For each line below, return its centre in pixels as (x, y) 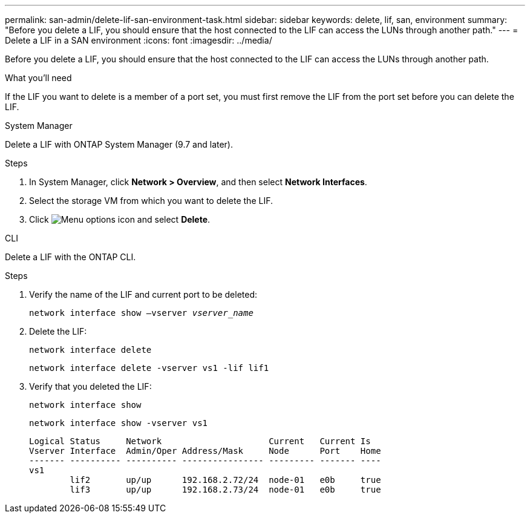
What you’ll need (38, 78)
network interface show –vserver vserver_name (141, 313)
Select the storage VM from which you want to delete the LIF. (151, 201)
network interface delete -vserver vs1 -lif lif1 (149, 368)
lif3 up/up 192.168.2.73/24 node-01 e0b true (225, 490)
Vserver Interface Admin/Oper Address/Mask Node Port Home (205, 451)
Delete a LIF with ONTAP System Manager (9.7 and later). (119, 144)
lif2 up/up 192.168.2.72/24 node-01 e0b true (225, 480)
